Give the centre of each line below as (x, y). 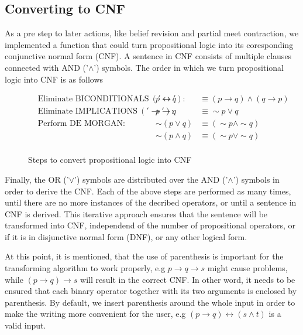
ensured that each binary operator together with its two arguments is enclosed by (151, 291)
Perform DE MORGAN (80, 124)
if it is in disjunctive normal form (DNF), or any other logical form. (126, 236)
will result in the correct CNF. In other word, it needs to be (188, 279)
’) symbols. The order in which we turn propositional (189, 67)
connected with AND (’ (47, 67)
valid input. (25, 325)
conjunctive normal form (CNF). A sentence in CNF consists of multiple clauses (148, 56)
